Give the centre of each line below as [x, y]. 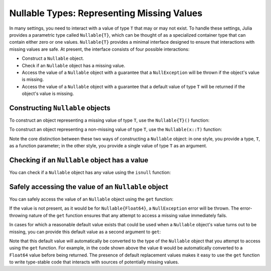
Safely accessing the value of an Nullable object [89, 187]
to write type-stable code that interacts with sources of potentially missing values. [94, 262]
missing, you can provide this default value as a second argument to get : [85, 232]
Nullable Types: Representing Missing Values [106, 13]
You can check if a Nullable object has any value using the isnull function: [90, 172]
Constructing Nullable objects [60, 108]
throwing [18, 215]
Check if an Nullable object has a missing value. [74, 65]
